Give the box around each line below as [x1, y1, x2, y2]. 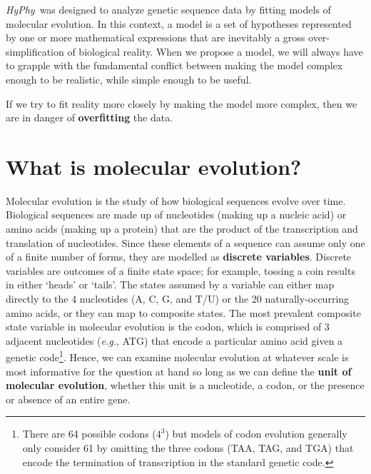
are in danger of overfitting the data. [6, 110, 173, 125]
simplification [6, 44, 64, 59]
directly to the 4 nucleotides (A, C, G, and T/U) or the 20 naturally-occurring [6, 291, 350, 306]
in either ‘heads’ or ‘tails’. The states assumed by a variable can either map [6, 277, 335, 292]
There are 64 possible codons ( [22, 426, 156, 441]
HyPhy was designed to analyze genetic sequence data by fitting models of [6, 2, 331, 16]
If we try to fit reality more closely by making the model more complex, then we [6, 96, 357, 111]
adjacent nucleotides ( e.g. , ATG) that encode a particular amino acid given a [6, 333, 343, 348]
